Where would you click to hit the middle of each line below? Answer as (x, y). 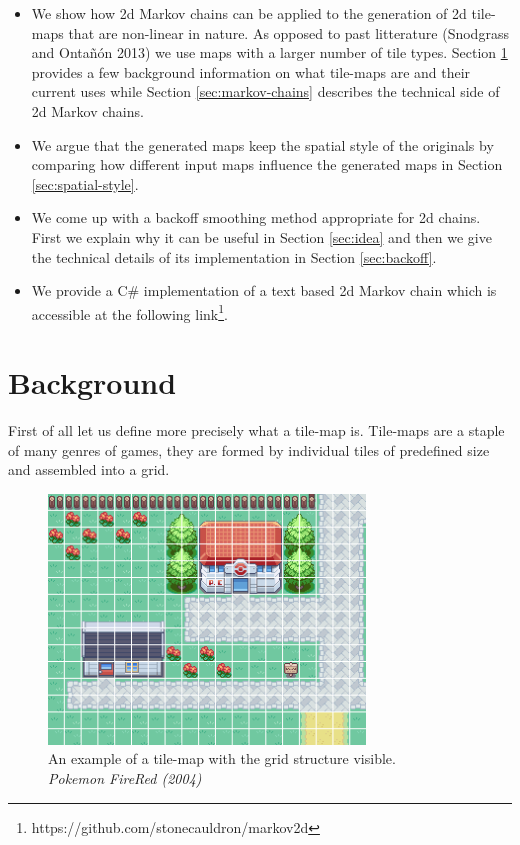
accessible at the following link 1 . (129, 312)
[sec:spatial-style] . (85, 183)
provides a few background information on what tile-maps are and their (251, 71)
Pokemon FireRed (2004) (125, 777)
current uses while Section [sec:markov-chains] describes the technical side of (265, 91)
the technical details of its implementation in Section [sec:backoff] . (234, 256)
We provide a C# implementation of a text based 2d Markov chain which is (264, 290)
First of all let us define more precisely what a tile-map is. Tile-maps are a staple (256, 430)
